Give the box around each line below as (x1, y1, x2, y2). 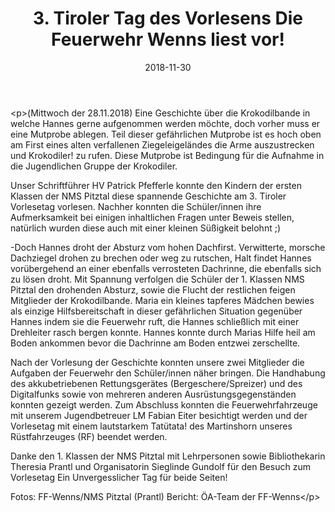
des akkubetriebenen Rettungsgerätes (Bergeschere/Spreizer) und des (10, 377, 303, 389)
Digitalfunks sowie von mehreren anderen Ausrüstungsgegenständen (10, 388, 297, 400)
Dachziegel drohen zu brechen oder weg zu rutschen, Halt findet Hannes (10, 252, 312, 264)
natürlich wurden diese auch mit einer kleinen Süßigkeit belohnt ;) (10, 222, 282, 234)
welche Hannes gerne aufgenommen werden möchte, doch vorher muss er (10, 117, 321, 129)
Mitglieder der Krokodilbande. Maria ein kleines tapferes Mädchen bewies (10, 294, 315, 306)
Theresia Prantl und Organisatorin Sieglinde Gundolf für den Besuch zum (10, 460, 311, 472)
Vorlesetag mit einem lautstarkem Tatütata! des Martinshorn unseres (10, 420, 293, 432)
